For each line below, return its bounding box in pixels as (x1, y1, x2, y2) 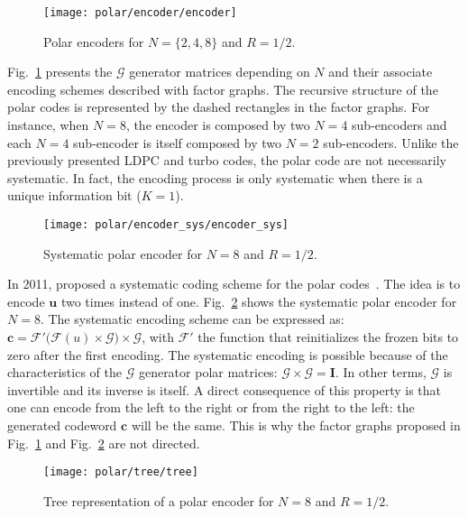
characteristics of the (7, 363, 122, 382)
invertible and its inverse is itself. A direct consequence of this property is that (7, 380, 441, 399)
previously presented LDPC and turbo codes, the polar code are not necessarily (7, 151, 446, 170)
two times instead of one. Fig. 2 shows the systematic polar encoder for (60, 291, 457, 310)
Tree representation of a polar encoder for (43, 491, 274, 510)
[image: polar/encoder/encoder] (43, 6, 237, 19)
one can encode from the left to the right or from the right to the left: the (7, 398, 415, 417)
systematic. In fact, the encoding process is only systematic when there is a (7, 168, 423, 187)
